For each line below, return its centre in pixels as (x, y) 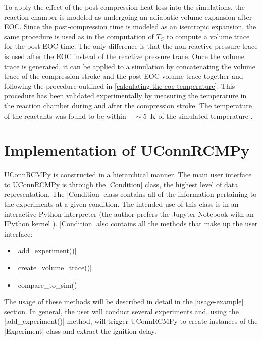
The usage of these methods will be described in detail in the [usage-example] (124, 301)
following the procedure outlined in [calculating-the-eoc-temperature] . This (120, 86)
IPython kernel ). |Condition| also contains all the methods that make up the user (131, 224)
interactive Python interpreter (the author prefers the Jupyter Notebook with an (129, 214)
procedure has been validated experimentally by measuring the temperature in (125, 96)
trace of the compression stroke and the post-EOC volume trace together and (124, 76)
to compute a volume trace (208, 36)
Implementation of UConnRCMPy (127, 150)
